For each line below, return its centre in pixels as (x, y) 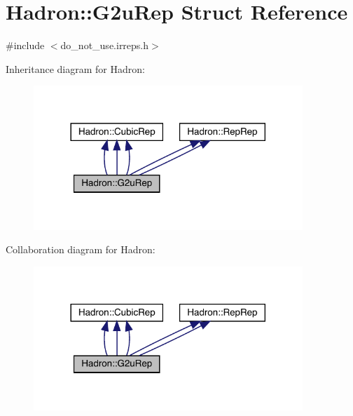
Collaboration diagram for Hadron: (81, 249)
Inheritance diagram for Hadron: (75, 68)
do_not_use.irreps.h (105, 45)
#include (25, 45)
